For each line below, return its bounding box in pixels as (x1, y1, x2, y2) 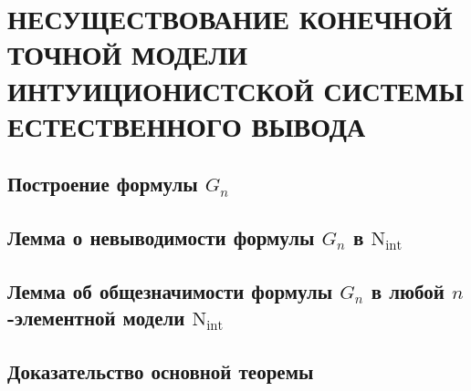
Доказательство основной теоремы (7, 357, 314, 386)
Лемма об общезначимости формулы (7, 276, 333, 304)
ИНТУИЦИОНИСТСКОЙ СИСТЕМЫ (7, 71, 464, 108)
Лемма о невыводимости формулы (7, 223, 315, 252)
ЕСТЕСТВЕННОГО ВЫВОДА (7, 107, 366, 144)
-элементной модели (7, 304, 185, 332)
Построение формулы (7, 170, 198, 198)
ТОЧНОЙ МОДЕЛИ (7, 36, 248, 73)
